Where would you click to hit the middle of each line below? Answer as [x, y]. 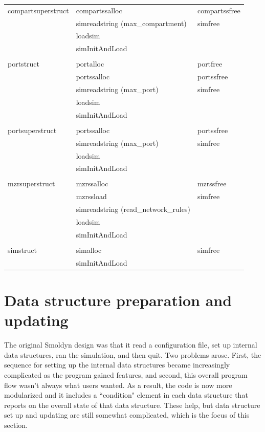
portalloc [90, 64]
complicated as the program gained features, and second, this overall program [126, 374]
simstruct [22, 250]
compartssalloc [99, 10]
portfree [210, 64]
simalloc [89, 250]
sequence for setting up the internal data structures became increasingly [117, 365]
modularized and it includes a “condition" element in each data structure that [126, 395]
